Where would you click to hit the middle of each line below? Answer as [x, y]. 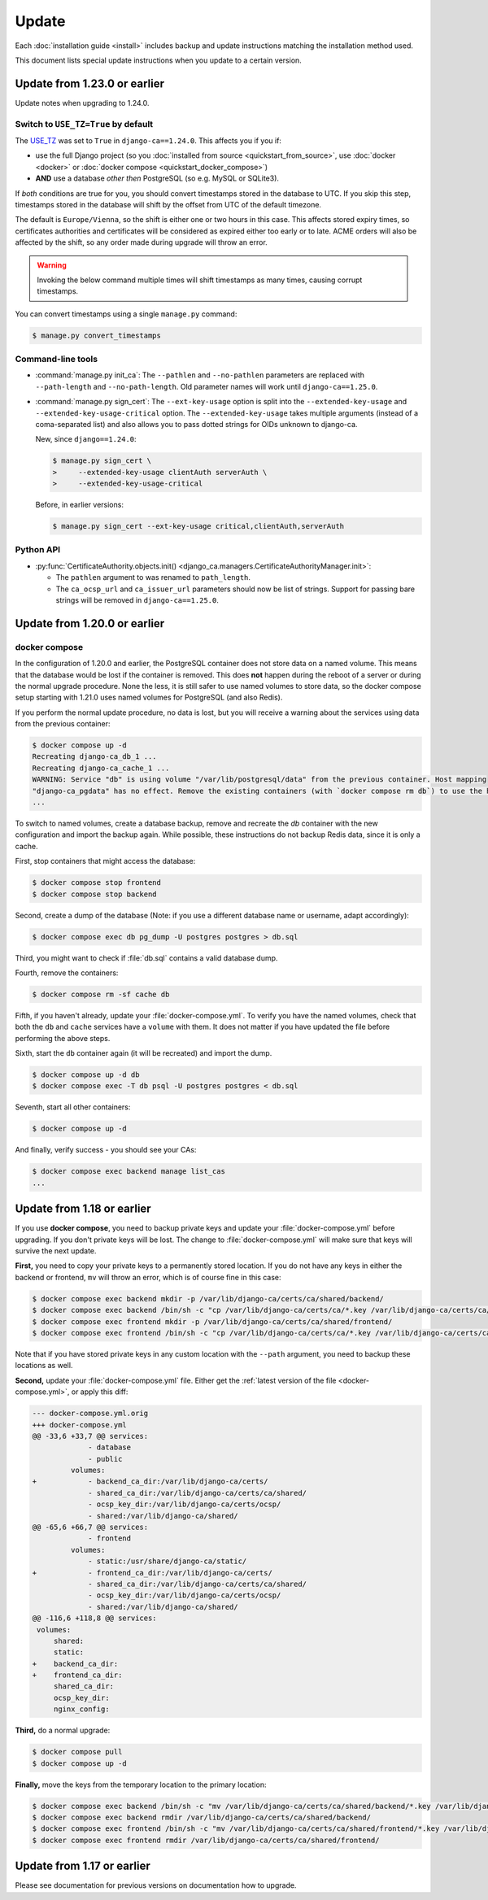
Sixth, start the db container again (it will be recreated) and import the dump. [144, 1053]
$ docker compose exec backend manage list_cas [129, 1172]
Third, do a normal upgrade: [63, 1730]
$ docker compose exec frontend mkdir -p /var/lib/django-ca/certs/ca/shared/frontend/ [212, 1321]
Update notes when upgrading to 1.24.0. [82, 102]
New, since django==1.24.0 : [86, 439]
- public [105, 1459]
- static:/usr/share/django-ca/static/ [168, 1561]
